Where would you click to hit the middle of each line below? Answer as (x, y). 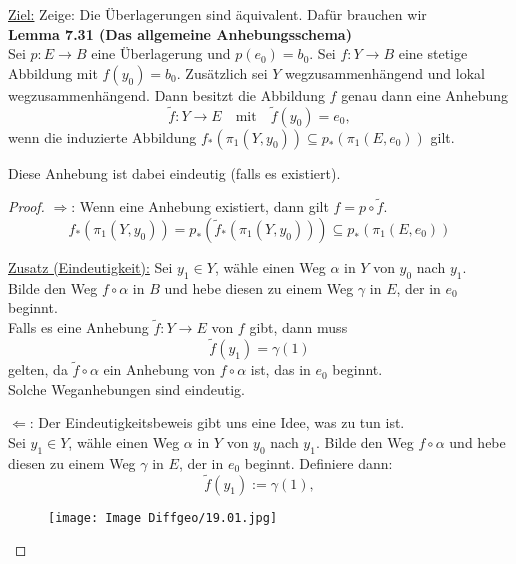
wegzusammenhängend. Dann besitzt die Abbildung (166, 94)
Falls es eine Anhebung (78, 327)
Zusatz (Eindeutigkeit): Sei (90, 267)
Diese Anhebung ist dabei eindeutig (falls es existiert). (174, 172)
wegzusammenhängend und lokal (385, 72)
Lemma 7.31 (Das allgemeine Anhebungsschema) (180, 33)
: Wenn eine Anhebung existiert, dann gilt (200, 206)
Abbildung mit (53, 72)
